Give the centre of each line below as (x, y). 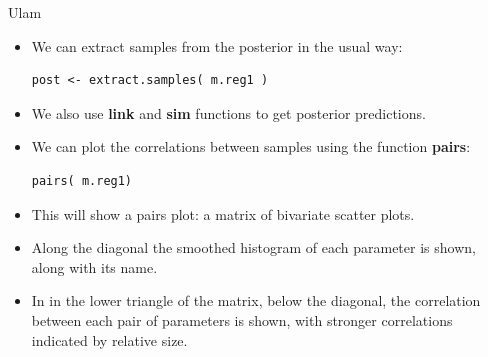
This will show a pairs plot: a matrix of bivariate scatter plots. (223, 213)
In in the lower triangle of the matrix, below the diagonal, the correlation (256, 300)
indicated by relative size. (109, 339)
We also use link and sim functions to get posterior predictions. (228, 112)
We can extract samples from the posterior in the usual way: (217, 45)
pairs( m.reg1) (82, 180)
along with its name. (94, 266)
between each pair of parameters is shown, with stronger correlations (242, 319)
